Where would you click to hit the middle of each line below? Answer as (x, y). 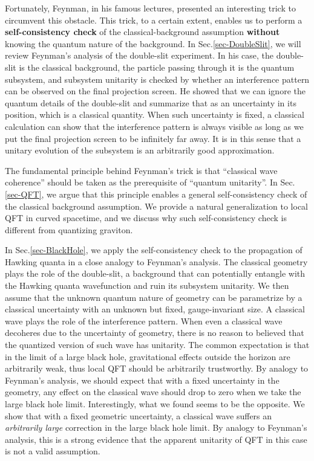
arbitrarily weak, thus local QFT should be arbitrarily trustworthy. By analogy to (157, 368)
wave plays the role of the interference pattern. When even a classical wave (144, 321)
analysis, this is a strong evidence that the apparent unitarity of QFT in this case (156, 439)
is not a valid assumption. (53, 451)
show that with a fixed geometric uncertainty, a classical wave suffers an (139, 415)
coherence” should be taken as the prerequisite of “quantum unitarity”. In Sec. (150, 182)
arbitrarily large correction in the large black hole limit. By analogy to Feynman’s (156, 427)
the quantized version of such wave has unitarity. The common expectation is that (157, 345)
